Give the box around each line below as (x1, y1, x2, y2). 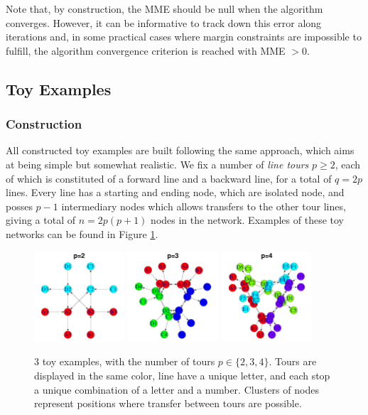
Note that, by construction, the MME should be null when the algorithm (6, 1, 323, 16)
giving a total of (6, 212, 76, 227)
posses (6, 198, 33, 213)
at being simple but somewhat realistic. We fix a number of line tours (6, 156, 309, 171)
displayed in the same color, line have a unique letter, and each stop (34, 367, 330, 382)
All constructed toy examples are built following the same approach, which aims (6, 143, 355, 158)
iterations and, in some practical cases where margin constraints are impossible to (6, 29, 362, 44)
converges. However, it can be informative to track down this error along (6, 15, 322, 30)
